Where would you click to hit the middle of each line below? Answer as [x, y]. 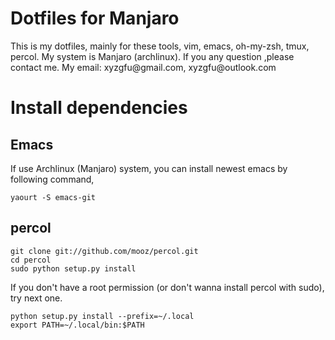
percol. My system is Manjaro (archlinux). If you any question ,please [152, 56]
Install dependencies [99, 108]
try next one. [36, 298]
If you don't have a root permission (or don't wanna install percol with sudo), [167, 287]
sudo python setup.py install [73, 268]
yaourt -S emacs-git [53, 197]
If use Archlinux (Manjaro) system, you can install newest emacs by [149, 168]
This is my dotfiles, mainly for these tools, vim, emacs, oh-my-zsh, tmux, [160, 46]
